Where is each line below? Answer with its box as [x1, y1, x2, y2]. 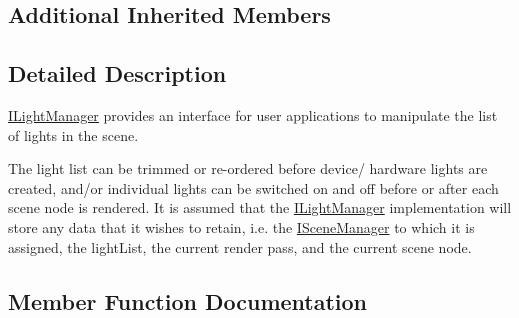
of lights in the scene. [8, 124, 139, 145]
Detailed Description [8, 58, 227, 89]
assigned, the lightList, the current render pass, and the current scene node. [8, 236, 472, 257]
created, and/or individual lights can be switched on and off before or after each [8, 177, 499, 198]
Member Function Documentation [8, 285, 368, 316]
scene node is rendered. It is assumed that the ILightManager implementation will [8, 197, 512, 218]
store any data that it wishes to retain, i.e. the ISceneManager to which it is [8, 216, 475, 237]
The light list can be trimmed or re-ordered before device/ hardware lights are [8, 158, 488, 179]
